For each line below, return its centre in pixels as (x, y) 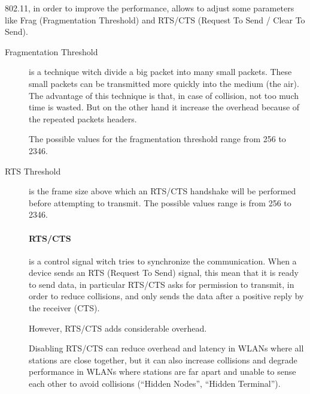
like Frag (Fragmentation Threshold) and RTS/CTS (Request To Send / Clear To (155, 19)
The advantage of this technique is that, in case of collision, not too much (164, 95)
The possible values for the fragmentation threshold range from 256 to (157, 139)
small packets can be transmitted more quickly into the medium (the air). (164, 83)
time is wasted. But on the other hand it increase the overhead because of (164, 107)
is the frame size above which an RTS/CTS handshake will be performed (162, 191)
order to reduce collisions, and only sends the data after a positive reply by (166, 296)
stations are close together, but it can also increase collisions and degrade (163, 360)
